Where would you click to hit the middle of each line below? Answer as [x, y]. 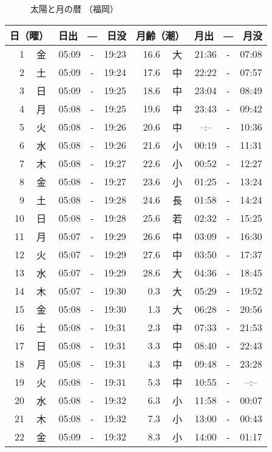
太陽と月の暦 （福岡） [74, 9]
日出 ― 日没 [93, 35]
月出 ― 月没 [229, 35]
